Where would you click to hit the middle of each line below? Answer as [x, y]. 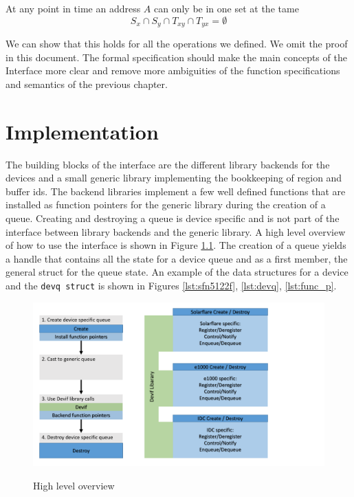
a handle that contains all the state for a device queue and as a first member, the [177, 258]
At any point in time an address [73, 8]
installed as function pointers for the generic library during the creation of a [166, 205]
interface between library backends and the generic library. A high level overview [176, 231]
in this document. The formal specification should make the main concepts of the [176, 57]
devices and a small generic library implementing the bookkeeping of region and [174, 178]
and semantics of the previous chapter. [87, 84]
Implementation [82, 131]
